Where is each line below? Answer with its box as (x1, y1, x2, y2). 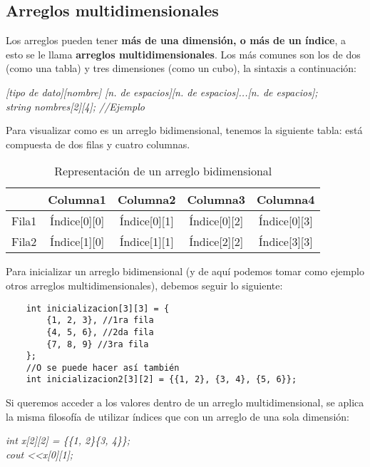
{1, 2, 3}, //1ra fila (46, 315, 154, 326)
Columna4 (256, 191, 315, 208)
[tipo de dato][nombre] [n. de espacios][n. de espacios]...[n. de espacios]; (6, 84, 318, 99)
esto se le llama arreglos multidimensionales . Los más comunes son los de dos (6, 46, 361, 61)
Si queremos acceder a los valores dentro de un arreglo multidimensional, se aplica (6, 395, 364, 410)
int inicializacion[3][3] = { (26, 303, 170, 314)
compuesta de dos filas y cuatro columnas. (6, 136, 190, 151)
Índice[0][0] (50, 212, 105, 230)
